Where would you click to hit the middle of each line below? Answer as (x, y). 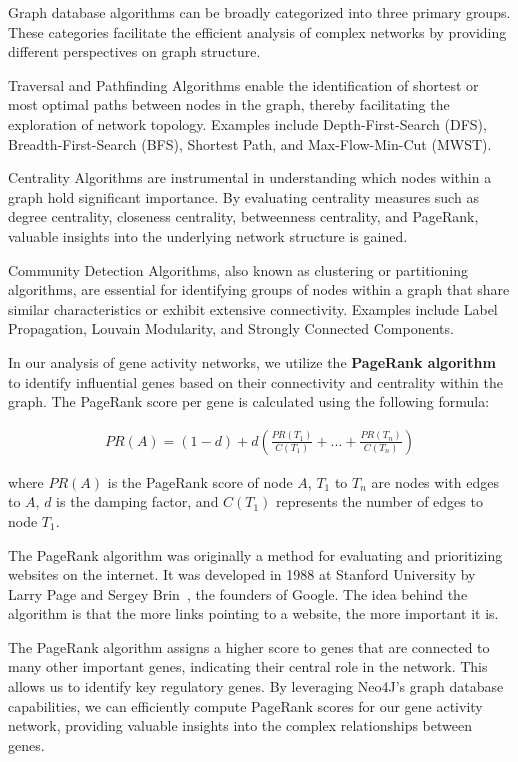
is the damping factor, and (137, 501)
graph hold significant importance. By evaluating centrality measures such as (243, 196)
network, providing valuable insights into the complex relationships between (240, 725)
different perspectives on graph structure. (134, 51)
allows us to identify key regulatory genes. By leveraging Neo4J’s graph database (256, 686)
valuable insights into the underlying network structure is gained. (208, 235)
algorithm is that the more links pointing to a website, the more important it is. (253, 613)
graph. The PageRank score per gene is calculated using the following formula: (249, 401)
